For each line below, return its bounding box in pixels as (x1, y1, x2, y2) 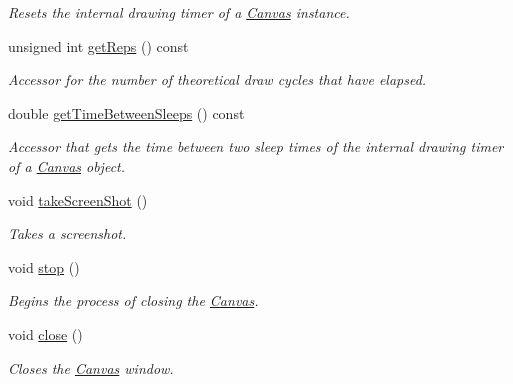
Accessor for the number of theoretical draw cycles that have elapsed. (8, 69, 427, 90)
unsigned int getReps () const (8, 35, 189, 56)
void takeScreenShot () (8, 189, 148, 210)
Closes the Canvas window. (8, 357, 174, 378)
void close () (8, 323, 83, 344)
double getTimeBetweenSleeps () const (8, 102, 245, 123)
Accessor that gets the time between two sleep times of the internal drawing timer (8, 136, 504, 157)
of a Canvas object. (8, 155, 126, 176)
